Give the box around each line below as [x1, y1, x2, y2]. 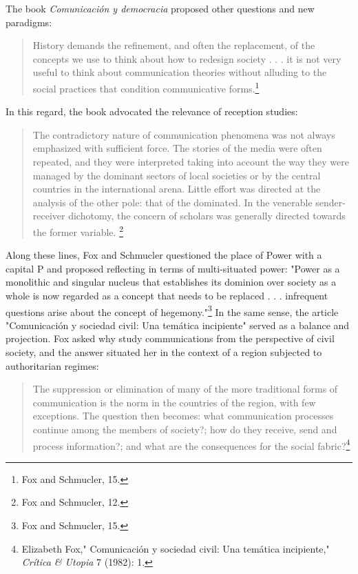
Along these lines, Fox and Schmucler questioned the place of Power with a [6, 248, 322, 262]
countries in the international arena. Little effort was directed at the [32, 181, 321, 196]
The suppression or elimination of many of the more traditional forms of [32, 382, 338, 396]
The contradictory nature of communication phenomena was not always [32, 127, 335, 141]
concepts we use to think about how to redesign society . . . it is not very [32, 51, 341, 66]
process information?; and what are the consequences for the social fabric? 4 [32, 436, 350, 453]
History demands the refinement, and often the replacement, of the [32, 38, 315, 52]
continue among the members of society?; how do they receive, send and [32, 422, 337, 436]
